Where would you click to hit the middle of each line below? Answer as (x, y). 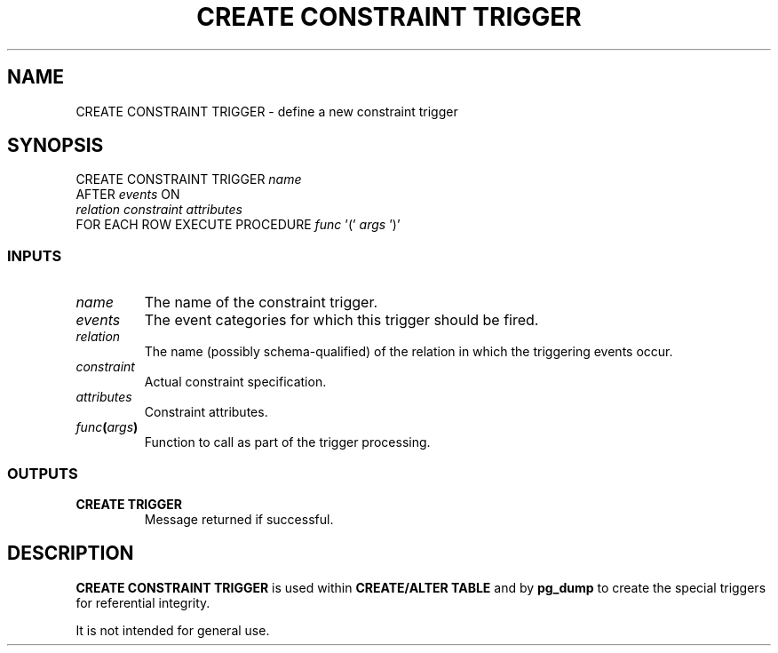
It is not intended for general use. (173, 630)
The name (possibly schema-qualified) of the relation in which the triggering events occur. (409, 352)
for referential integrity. (143, 602)
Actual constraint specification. (235, 382)
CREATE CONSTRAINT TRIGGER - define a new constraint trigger (267, 111)
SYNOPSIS (56, 146)
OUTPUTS (43, 473)
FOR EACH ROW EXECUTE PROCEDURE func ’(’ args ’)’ (238, 225)
